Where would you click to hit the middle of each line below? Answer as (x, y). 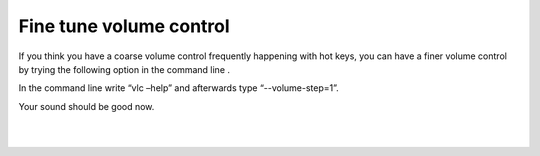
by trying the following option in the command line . (124, 69)
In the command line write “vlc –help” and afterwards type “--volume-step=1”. (178, 88)
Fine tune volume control (124, 26)
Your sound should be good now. (86, 106)
